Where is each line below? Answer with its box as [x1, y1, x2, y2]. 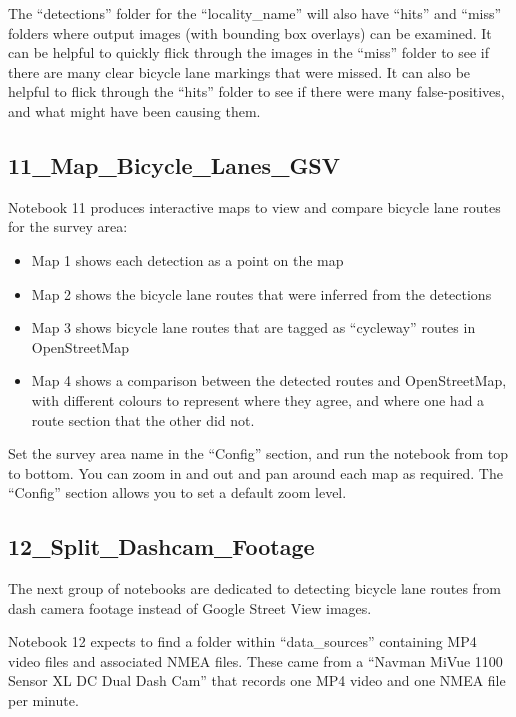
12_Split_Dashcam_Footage [8, 531, 315, 562]
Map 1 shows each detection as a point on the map [31, 249, 344, 270]
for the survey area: [8, 216, 128, 237]
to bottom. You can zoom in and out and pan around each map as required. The [8, 462, 503, 483]
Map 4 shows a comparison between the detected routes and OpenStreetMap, [31, 370, 507, 391]
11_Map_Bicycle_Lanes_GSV [8, 149, 341, 180]
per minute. [8, 690, 79, 711]
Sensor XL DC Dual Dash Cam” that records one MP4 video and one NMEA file [8, 670, 506, 691]
